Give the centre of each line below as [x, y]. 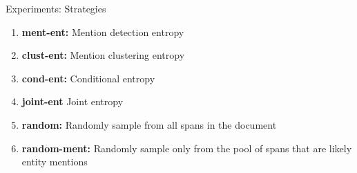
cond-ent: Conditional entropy [88, 78]
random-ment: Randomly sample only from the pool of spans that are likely [187, 148]
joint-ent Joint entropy [73, 101]
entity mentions [55, 162]
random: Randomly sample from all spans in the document [149, 124]
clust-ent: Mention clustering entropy [103, 55]
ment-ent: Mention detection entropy [103, 31]
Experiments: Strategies [56, 8]
